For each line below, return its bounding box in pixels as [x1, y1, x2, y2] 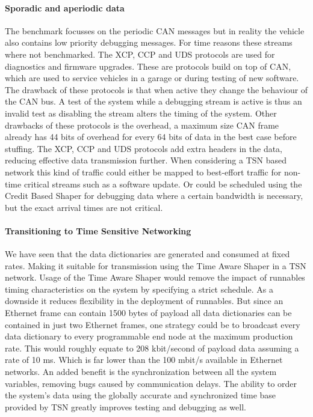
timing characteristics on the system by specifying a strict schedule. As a [5, 282, 273, 295]
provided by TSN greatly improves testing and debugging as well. [5, 400, 246, 413]
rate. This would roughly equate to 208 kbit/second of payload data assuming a [5, 341, 299, 354]
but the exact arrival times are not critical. [5, 201, 163, 213]
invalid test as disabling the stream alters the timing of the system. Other [5, 106, 277, 119]
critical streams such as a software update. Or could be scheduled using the [23, 177, 302, 190]
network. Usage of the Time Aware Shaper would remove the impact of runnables [5, 271, 305, 284]
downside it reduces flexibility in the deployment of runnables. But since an [5, 294, 284, 307]
